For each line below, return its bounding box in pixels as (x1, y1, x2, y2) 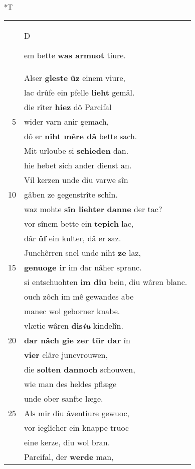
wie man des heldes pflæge (24, 378, 117, 390)
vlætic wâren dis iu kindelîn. (24, 319, 123, 331)
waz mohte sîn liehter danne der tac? (24, 203, 162, 215)
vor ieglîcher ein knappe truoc (24, 421, 129, 433)
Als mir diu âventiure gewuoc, (24, 407, 129, 419)
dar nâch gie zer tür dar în (24, 334, 130, 346)
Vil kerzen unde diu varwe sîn (24, 173, 128, 185)
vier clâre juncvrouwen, (24, 348, 108, 360)
